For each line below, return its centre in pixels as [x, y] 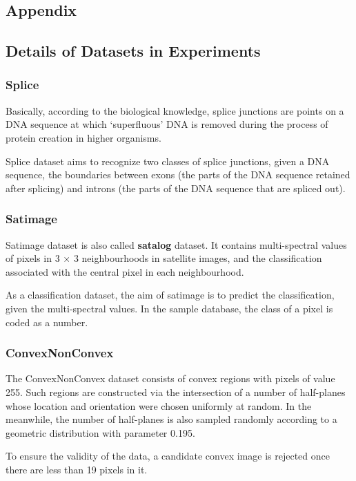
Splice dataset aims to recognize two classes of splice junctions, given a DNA [168, 161]
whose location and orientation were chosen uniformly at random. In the [159, 405]
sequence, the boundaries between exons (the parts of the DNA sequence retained [178, 175]
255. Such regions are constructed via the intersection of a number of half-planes [176, 392]
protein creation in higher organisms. [83, 137]
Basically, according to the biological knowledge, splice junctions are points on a [175, 110]
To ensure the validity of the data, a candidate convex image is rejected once [168, 456]
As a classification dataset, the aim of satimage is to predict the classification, [170, 295]
